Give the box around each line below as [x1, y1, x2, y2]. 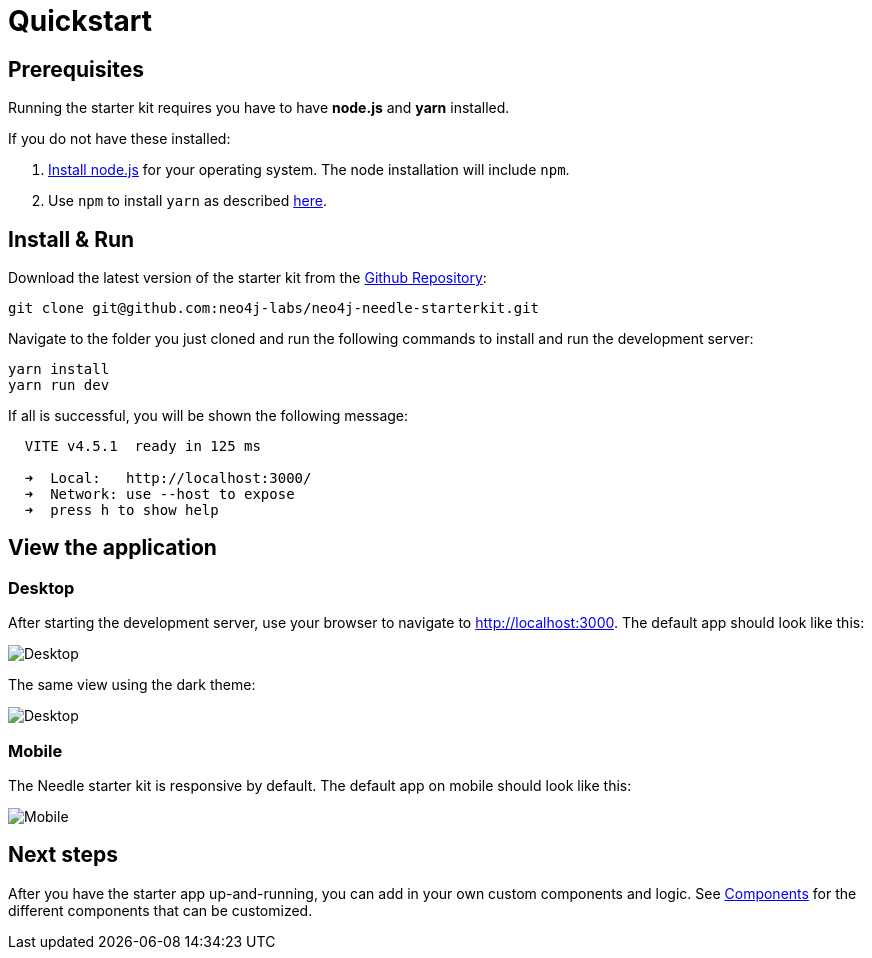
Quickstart [8, 4, 153, 38]
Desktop [8, 577, 75, 598]
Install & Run [8, 226, 135, 252]
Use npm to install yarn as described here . [48, 192, 327, 210]
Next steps [8, 842, 118, 868]
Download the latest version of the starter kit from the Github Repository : [8, 269, 487, 287]
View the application [8, 535, 217, 561]
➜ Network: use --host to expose [24, 486, 295, 503]
